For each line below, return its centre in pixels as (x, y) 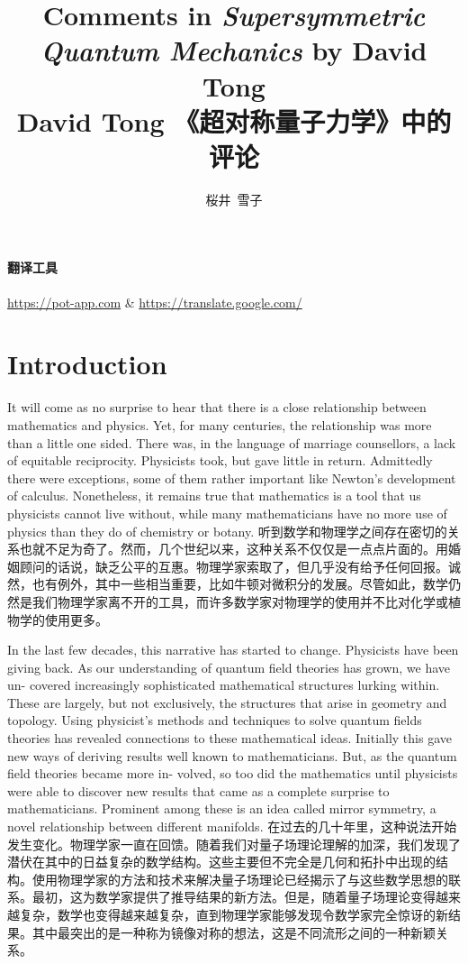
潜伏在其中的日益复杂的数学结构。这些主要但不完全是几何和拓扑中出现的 (221, 862)
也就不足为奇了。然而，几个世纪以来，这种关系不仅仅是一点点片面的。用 (234, 549)
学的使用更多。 (63, 619)
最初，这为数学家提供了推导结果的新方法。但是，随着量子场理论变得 (234, 897)
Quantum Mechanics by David (234, 50)
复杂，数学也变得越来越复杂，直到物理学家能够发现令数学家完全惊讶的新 (234, 915)
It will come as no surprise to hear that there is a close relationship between (217, 407)
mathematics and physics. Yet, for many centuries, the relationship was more (220, 424)
